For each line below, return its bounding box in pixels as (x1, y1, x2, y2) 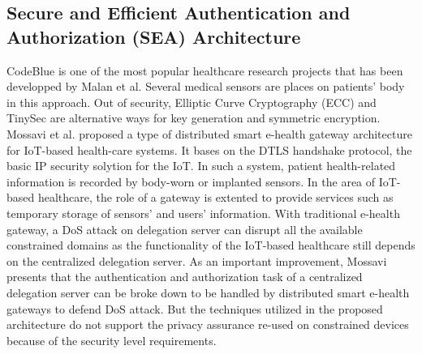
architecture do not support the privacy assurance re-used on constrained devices (6, 316, 409, 333)
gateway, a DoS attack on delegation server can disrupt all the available (6, 220, 363, 237)
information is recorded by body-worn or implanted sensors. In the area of (6, 173, 376, 190)
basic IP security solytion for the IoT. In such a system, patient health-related (6, 157, 396, 174)
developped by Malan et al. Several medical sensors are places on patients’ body (6, 78, 405, 95)
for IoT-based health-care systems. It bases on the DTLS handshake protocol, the (6, 141, 412, 158)
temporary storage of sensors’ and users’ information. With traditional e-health (6, 204, 400, 221)
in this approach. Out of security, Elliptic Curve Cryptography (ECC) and (6, 93, 377, 110)
